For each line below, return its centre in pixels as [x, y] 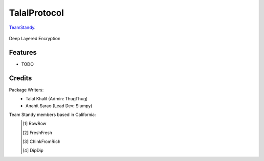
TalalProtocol [36, 13]
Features [23, 52]
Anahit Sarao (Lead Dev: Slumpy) [59, 106]
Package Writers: [26, 90]
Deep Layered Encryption [35, 38]
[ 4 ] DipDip [33, 150]
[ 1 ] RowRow [34, 124]
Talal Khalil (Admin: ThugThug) [57, 99]
